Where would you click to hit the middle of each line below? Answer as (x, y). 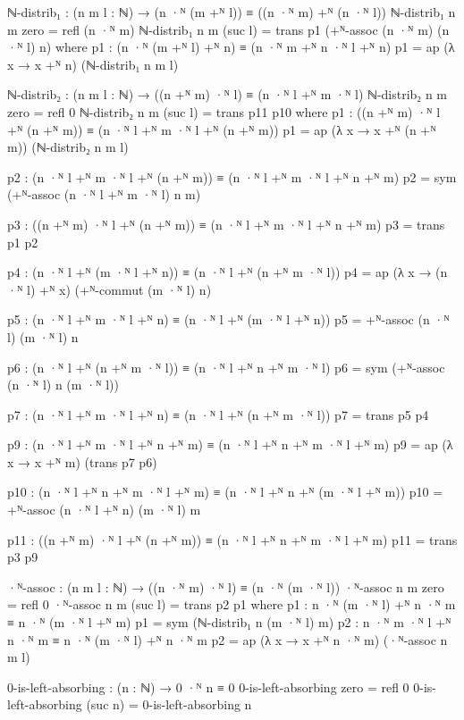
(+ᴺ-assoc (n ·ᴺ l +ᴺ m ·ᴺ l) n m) (104, 194)
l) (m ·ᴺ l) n (43, 336)
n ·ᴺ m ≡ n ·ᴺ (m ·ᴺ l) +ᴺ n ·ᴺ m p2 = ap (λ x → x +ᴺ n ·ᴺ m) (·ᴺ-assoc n (228, 639)
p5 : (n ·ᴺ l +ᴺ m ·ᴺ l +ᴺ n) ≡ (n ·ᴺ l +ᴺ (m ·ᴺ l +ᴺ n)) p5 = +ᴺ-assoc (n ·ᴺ (228, 319)
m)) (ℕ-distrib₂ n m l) (68, 147)
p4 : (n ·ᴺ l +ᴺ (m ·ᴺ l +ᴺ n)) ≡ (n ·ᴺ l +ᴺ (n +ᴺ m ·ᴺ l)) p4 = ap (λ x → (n (228, 272)
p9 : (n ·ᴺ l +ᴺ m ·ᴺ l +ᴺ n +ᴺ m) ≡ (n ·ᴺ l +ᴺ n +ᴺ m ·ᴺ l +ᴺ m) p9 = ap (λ (230, 444)
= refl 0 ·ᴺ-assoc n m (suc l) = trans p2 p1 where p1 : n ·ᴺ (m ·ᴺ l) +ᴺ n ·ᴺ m (232, 604)
